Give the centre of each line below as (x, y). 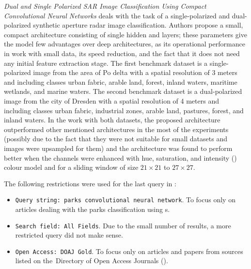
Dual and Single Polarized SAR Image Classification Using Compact (105, 6)
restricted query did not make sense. (69, 235)
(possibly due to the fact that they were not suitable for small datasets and (116, 139)
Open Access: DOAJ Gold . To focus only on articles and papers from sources (129, 251)
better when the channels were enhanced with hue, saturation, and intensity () (120, 157)
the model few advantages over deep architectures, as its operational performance (125, 44)
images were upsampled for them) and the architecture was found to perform (118, 148)
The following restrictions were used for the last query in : (90, 183)
